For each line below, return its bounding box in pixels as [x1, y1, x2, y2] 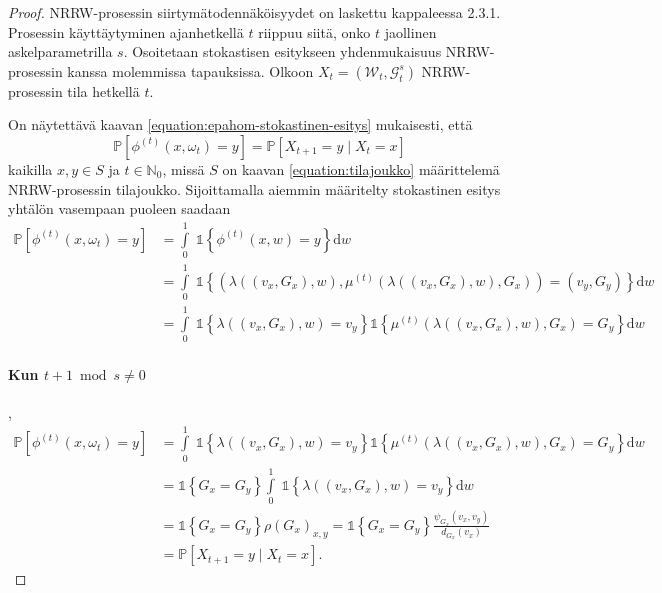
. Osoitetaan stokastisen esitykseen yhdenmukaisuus [123, 41, 442, 62]
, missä [162, 158, 205, 179]
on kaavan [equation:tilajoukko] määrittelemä [222, 158, 500, 179]
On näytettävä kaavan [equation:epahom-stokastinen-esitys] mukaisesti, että [8, 114, 473, 135]
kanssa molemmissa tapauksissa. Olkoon [67, 60, 314, 81]
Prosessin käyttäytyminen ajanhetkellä [8, 21, 244, 42]
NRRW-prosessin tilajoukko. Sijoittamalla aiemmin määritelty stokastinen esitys [8, 178, 501, 199]
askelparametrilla [8, 41, 113, 62]
